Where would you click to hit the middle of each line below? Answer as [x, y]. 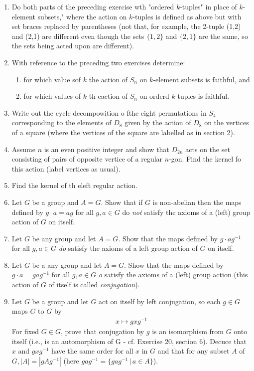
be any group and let [64, 238]
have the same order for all [92, 351]
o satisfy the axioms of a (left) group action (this [173, 275]
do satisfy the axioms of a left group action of [128, 248]
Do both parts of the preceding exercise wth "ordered [93, 6]
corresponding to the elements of [62, 122]
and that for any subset [193, 351]
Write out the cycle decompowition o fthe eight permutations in [109, 112]
